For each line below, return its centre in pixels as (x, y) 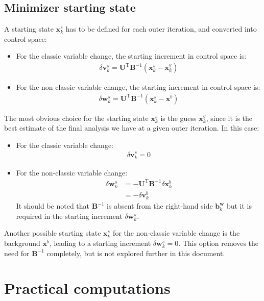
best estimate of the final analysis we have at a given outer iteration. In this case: (132, 128)
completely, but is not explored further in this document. (136, 253)
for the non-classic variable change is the (176, 233)
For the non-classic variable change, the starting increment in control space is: (138, 87)
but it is (239, 206)
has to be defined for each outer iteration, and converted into (161, 29)
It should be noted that (53, 206)
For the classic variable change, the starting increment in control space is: (131, 56)
